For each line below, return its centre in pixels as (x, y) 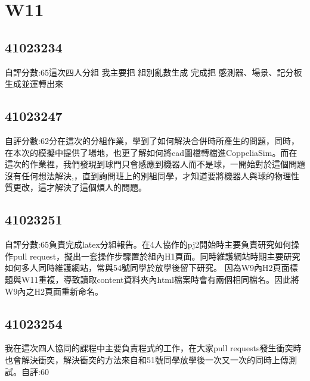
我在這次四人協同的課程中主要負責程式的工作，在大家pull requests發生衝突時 (153, 348)
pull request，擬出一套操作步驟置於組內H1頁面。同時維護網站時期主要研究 (156, 256)
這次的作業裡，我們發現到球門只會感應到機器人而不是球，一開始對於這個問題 (155, 164)
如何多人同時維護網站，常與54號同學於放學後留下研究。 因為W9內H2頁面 (147, 268)
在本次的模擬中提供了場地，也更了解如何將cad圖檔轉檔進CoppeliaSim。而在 (151, 152)
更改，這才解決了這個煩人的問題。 (80, 187)
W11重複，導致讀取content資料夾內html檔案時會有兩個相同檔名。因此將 (160, 279)
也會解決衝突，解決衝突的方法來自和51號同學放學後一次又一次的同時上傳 (147, 359)
